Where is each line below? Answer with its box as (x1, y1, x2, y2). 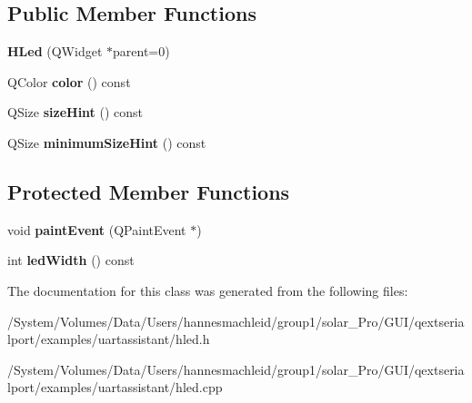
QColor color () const (7, 72, 131, 91)
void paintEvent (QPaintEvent (7, 220, 186, 239)
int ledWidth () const (7, 251, 135, 270)
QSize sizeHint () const (7, 103, 144, 122)
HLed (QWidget (7, 42, 103, 61)
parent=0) (113, 42, 170, 61)
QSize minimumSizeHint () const (7, 133, 206, 152)
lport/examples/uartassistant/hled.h (7, 329, 210, 349)
